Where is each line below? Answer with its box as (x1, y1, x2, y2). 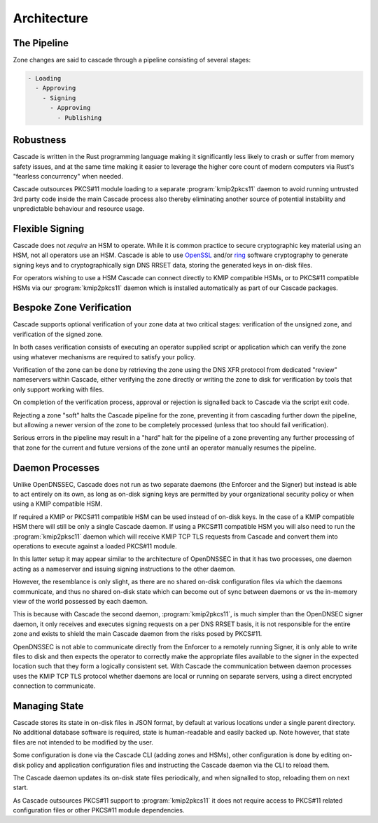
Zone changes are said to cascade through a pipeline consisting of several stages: (13, 56, 251, 64)
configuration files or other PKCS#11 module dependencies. (13, 806, 185, 815)
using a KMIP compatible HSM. (13, 499, 103, 508)
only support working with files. (13, 385, 104, 394)
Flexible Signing (13, 223, 85, 235)
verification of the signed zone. (13, 330, 103, 338)
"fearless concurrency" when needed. (13, 172, 124, 180)
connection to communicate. (13, 682, 96, 690)
